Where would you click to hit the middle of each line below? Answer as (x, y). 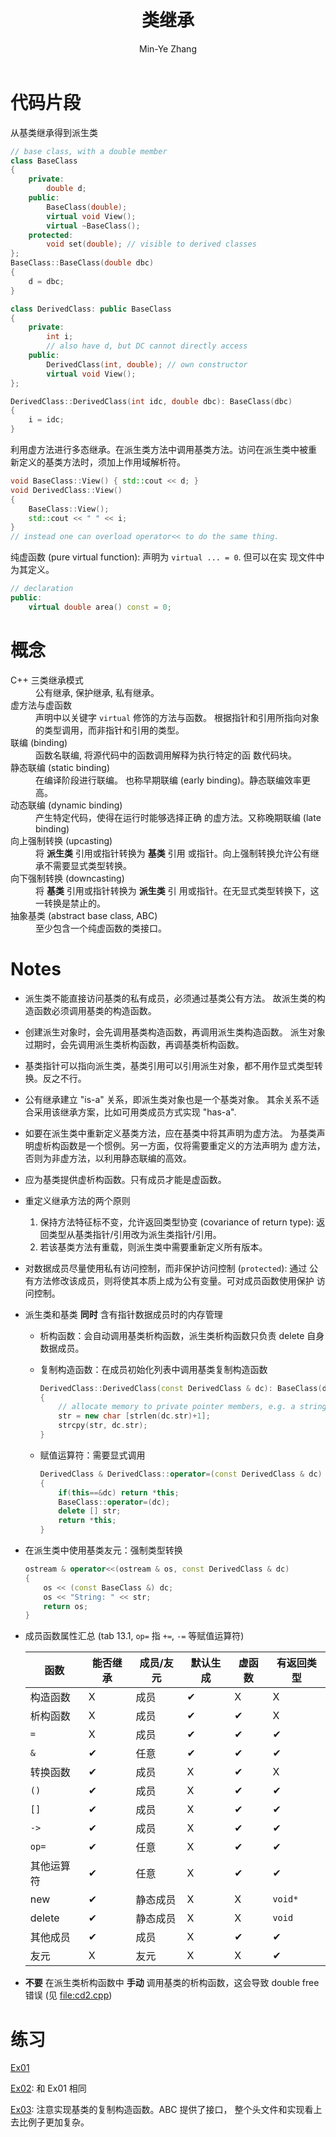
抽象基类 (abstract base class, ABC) (84, 915)
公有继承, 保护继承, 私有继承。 (97, 692)
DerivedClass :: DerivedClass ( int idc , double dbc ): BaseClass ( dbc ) (151, 401)
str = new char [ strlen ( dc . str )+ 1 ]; (134, 1416)
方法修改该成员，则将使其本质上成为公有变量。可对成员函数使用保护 (174, 1280)
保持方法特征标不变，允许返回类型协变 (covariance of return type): (177, 1222)
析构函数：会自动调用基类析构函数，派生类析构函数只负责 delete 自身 (182, 1335)
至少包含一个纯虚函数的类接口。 (101, 928)
